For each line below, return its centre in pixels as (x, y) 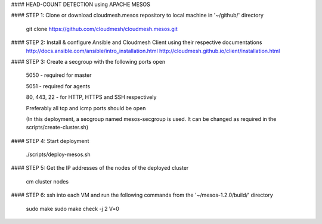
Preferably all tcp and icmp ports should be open (86, 108)
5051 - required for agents (58, 86)
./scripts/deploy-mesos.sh (58, 154)
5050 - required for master (59, 75)
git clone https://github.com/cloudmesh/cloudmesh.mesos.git (102, 29)
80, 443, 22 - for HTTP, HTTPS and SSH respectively (91, 97)
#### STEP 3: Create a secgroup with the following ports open (88, 61)
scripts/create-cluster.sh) (57, 127)
